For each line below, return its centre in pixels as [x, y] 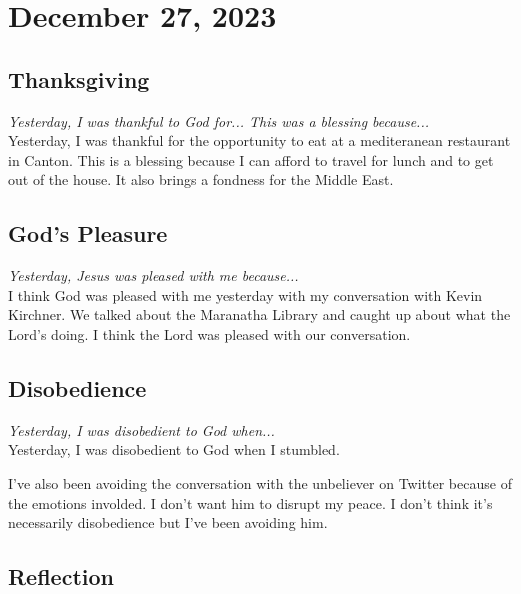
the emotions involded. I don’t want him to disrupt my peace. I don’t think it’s [250, 502]
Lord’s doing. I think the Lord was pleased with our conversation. [209, 333]
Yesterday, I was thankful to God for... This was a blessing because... [219, 120]
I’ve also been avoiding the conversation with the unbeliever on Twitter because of [260, 482]
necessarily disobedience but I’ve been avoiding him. [168, 522]
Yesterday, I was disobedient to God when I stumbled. [174, 449]
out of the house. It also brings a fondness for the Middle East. [201, 179]
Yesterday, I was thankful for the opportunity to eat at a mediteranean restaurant [259, 140]
